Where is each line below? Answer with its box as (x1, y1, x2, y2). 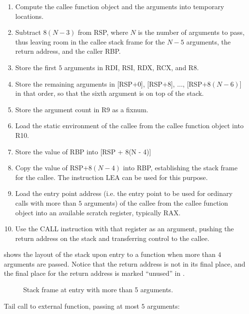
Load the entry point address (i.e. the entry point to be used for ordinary (15, 188, 233, 198)
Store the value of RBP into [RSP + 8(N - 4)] (15, 146, 151, 156)
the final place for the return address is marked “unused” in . (4, 268, 185, 278)
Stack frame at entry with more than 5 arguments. (23, 284, 173, 295)
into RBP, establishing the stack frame (123, 163, 238, 173)
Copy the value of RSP (15, 163, 84, 173)
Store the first (15, 62, 57, 72)
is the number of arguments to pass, (138, 27, 245, 37)
